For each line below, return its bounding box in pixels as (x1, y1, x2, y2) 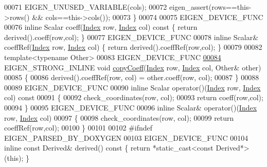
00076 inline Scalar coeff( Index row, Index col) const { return (4, 22, 198, 32)
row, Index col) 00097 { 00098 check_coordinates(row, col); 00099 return (4, 112, 234, 123)
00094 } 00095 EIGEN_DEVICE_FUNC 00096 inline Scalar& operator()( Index (4, 102, 257, 113)
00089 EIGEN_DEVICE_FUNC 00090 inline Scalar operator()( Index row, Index (4, 82, 261, 92)
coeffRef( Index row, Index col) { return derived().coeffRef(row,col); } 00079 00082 (4, 42, 262, 52)
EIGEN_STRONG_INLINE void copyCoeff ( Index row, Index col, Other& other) (4, 62, 261, 72)
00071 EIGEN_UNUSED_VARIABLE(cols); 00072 (4, 2, 167, 12)
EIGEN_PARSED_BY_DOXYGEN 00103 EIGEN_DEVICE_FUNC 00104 (4, 132, 248, 143)
